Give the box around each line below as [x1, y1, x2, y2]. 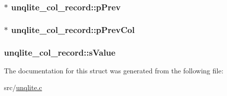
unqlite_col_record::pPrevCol [11, 23, 135, 35]
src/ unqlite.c [4, 82, 42, 92]
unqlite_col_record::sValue [4, 46, 115, 58]
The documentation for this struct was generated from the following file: [4, 65, 224, 75]
